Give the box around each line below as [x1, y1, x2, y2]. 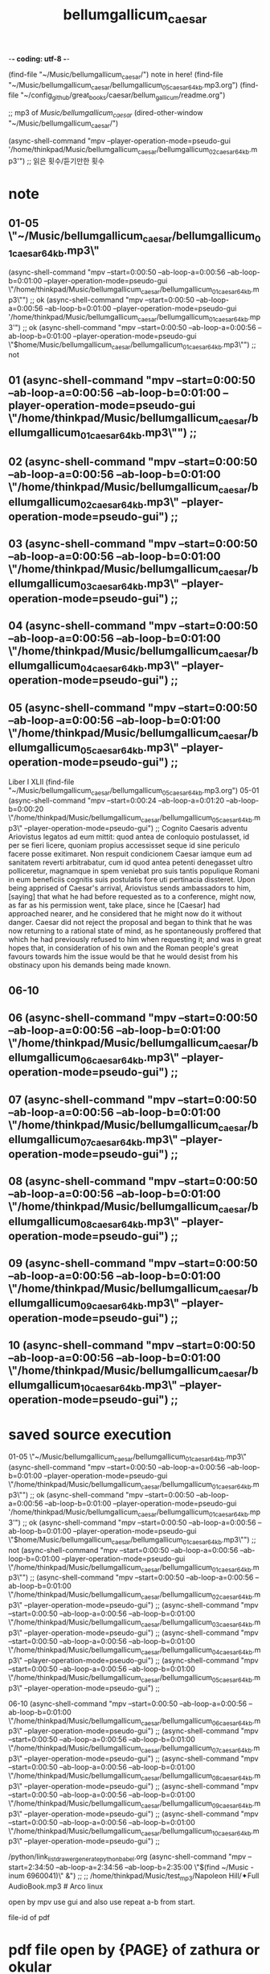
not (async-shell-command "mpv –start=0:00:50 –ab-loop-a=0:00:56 [8, 1545, 239, 1555]
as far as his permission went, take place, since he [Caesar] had [8, 900, 221, 911]
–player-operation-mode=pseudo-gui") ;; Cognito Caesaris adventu [23, 824, 247, 833]
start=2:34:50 [8, 1862, 55, 1873]
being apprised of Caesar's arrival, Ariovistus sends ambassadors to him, [8, 883, 252, 893]
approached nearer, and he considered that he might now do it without [8, 909, 243, 919]
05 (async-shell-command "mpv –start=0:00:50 [8, 700, 258, 714]
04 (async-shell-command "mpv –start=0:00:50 [8, 619, 259, 633]
